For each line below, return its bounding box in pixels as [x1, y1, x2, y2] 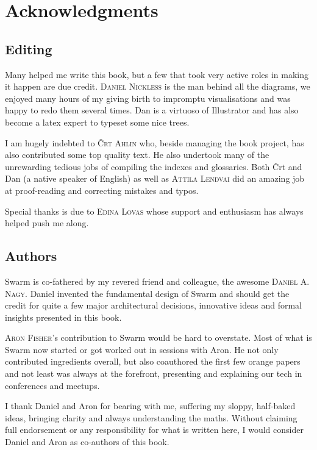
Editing [5, 39, 52, 58]
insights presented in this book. [5, 310, 122, 323]
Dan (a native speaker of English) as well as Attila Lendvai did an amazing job [5, 172, 305, 185]
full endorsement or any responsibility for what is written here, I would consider [5, 423, 304, 436]
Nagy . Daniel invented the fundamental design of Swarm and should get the [5, 287, 290, 299]
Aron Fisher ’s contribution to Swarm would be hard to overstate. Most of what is [5, 331, 312, 344]
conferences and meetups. [5, 379, 100, 391]
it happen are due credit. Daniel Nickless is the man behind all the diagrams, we [5, 80, 310, 93]
